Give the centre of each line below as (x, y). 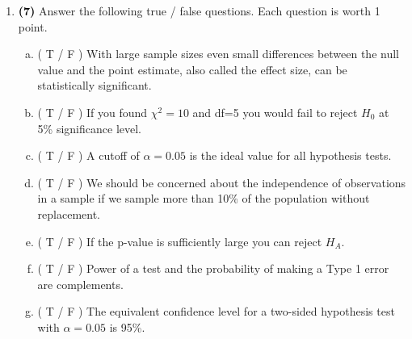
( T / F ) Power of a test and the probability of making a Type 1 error (213, 268)
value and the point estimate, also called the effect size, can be (192, 69)
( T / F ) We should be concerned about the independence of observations (222, 182)
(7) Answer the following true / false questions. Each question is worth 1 (199, 10)
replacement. (69, 213)
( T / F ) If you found (92, 112)
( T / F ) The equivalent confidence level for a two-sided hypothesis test (216, 311)
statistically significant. (95, 85)
